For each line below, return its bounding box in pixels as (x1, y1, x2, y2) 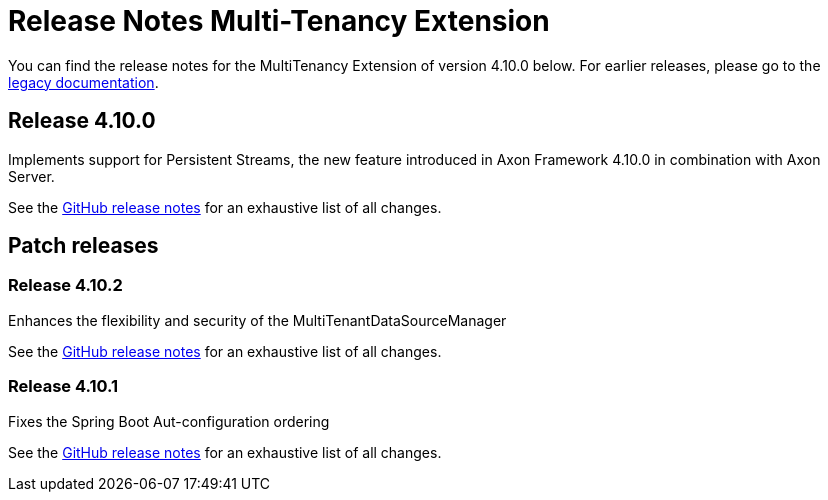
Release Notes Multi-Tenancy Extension (8, 4, 550, 38)
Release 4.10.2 (8, 275, 123, 296)
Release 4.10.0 (8, 108, 156, 134)
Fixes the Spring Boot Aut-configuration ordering (8, 412, 330, 430)
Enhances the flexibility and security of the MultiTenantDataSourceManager (8, 311, 507, 329)
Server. (8, 167, 55, 185)
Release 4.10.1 (8, 376, 119, 397)
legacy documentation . (8, 73, 159, 91)
